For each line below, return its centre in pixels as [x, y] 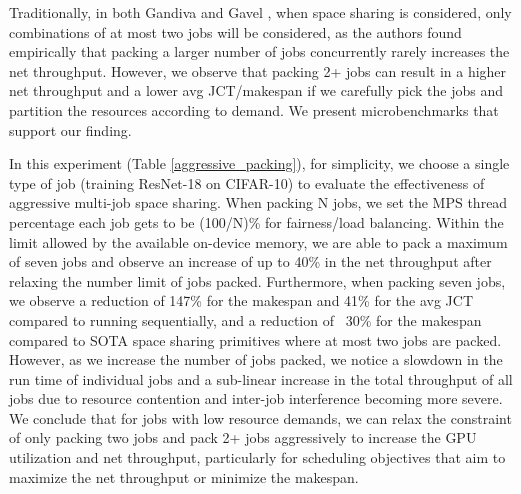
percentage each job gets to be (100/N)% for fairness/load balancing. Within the [256, 221]
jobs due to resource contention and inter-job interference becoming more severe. [256, 398]
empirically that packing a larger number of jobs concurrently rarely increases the [259, 51]
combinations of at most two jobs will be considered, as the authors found [235, 31]
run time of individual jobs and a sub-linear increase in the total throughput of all [261, 378]
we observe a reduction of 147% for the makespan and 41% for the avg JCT [241, 300]
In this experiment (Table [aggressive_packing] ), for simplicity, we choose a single [259, 163]
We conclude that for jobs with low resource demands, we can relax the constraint [260, 417]
